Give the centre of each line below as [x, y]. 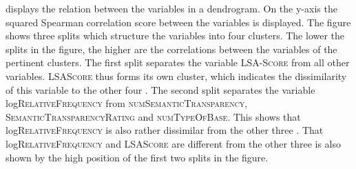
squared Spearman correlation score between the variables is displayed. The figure [178, 22]
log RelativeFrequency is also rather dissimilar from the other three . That [165, 130]
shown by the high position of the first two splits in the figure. [137, 157]
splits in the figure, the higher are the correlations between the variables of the [171, 49]
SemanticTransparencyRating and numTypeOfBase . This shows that [153, 116]
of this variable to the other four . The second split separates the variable [160, 89]
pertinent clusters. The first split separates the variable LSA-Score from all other [178, 62]
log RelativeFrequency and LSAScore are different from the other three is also [173, 143]
